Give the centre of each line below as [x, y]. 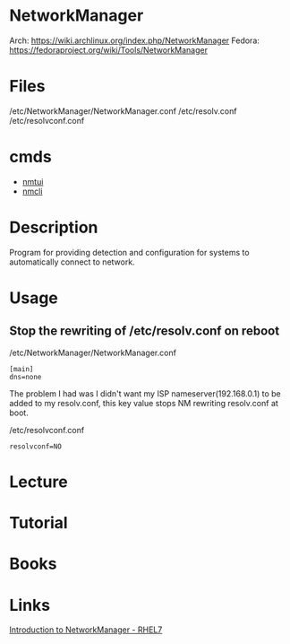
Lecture [39, 482]
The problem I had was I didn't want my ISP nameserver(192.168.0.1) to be [145, 393]
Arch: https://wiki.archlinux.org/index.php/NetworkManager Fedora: [134, 40]
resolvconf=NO [36, 446]
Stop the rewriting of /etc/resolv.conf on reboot [145, 331]
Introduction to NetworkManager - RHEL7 [86, 630]
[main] [21, 369]
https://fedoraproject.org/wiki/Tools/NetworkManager [109, 49]
